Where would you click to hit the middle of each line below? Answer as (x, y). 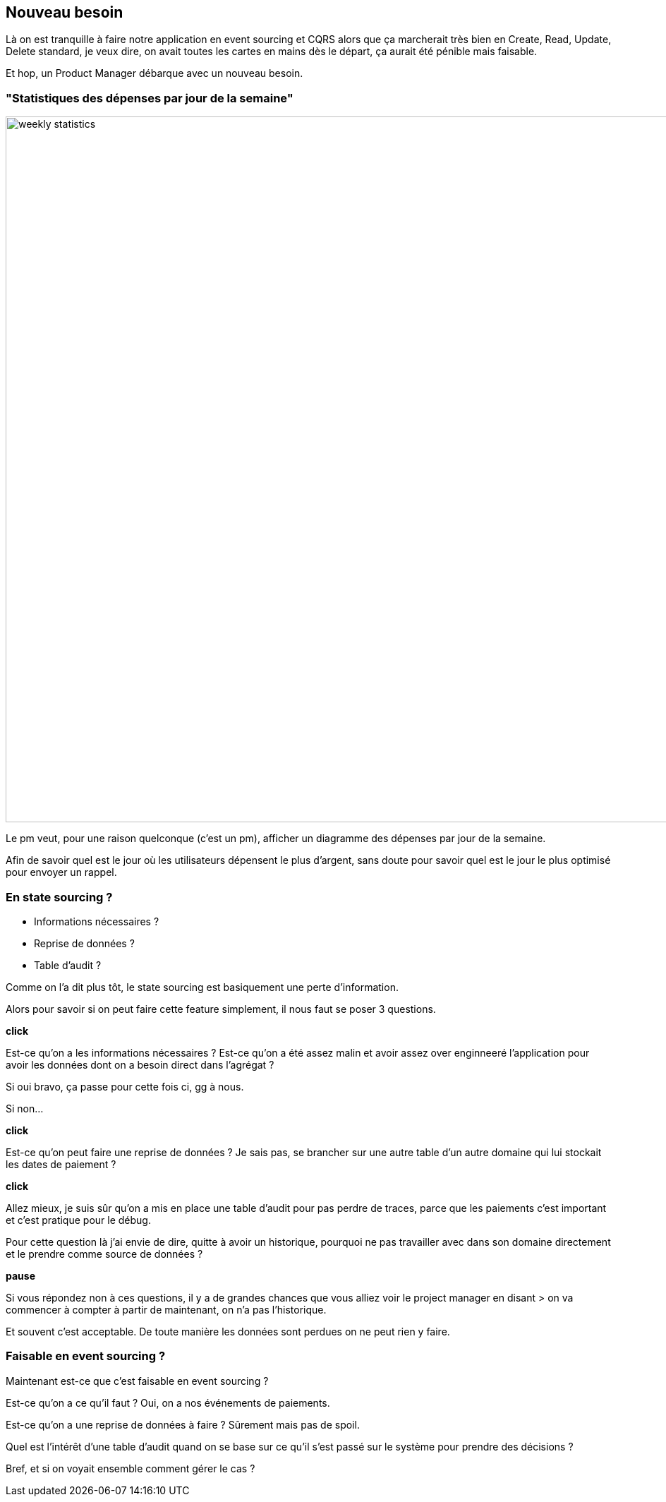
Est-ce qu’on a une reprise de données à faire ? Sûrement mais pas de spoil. (183, 1424)
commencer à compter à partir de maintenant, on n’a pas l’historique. (166, 1309)
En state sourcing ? (59, 897)
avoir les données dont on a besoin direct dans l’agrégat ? (140, 1064)
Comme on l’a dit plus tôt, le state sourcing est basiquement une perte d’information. (202, 987)
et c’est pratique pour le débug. (78, 1220)
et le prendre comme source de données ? (104, 1254)
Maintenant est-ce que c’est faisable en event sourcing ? (137, 1381)
